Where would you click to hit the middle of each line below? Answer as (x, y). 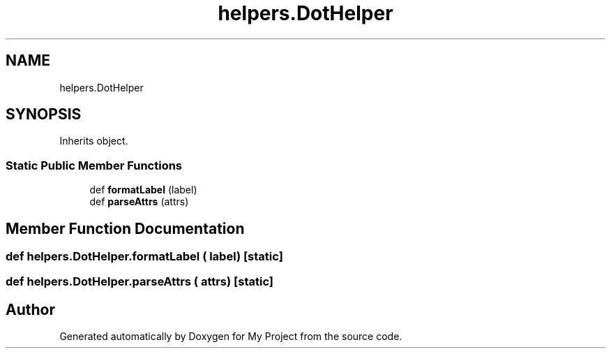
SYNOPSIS (44, 115)
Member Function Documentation (125, 228)
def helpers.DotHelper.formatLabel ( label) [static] (144, 257)
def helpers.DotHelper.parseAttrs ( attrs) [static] (139, 282)
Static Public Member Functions (94, 165)
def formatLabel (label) (143, 190)
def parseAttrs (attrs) (139, 202)
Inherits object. (94, 141)
